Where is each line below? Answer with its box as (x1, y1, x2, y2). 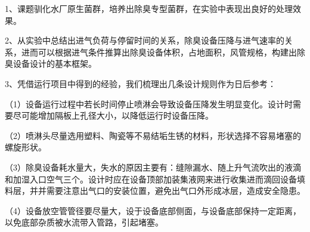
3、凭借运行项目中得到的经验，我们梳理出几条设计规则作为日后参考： (5, 77, 276, 89)
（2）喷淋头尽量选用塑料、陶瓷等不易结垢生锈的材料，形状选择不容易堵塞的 (5, 129, 301, 141)
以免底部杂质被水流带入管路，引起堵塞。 (5, 216, 163, 228)
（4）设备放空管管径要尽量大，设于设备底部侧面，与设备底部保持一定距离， (5, 204, 301, 216)
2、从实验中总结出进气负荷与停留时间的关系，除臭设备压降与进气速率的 (5, 34, 284, 47)
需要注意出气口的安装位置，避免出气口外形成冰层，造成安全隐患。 (46, 184, 305, 197)
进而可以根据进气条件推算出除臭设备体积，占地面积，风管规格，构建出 (21, 45, 297, 58)
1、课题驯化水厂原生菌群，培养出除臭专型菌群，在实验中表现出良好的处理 (5, 2, 293, 14)
